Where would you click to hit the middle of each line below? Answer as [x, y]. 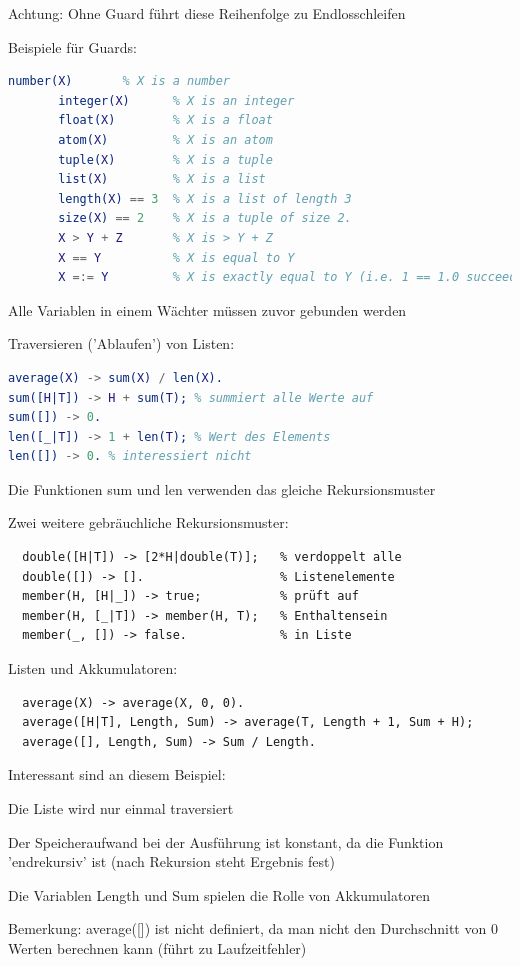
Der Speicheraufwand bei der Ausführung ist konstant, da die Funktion [226, 841]
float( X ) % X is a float [165, 120]
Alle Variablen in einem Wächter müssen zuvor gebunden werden [207, 309]
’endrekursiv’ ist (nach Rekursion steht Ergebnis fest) [171, 861]
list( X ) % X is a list [162, 179]
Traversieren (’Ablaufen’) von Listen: [121, 343]
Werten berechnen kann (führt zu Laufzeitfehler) [157, 947]
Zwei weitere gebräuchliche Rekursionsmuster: [148, 522]
